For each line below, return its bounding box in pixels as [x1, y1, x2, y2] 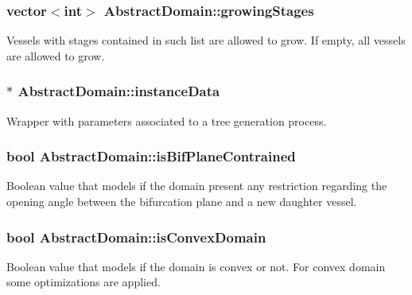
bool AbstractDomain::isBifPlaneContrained [6, 146, 296, 166]
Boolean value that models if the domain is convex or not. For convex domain [6, 258, 386, 274]
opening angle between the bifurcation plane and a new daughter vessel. [6, 193, 357, 210]
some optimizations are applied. [6, 274, 161, 290]
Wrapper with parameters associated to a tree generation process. [6, 112, 327, 129]
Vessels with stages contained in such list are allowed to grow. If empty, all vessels [6, 32, 406, 49]
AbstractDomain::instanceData [17, 81, 220, 101]
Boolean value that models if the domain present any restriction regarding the [6, 177, 387, 194]
